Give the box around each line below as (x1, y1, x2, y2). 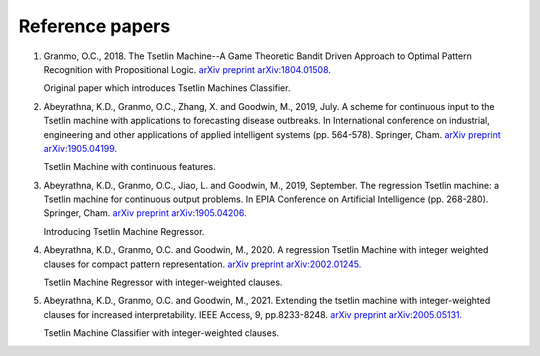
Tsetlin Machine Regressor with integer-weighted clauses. (43, 276, 283, 289)
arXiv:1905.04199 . (43, 142, 118, 154)
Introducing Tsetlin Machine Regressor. (43, 225, 205, 237)
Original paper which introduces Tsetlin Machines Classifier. (43, 82, 291, 94)
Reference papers (18, 15, 171, 37)
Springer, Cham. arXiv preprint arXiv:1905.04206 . (43, 207, 247, 219)
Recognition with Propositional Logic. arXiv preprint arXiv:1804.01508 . (43, 63, 332, 75)
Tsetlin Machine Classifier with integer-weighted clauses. (43, 327, 280, 339)
